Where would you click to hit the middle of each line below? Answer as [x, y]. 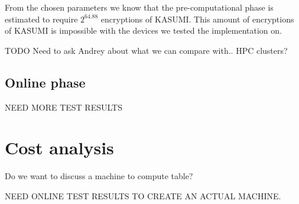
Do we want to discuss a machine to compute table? [99, 176]
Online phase [45, 82]
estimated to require [41, 19]
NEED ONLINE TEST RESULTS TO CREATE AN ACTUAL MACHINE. [143, 195]
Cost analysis [59, 148]
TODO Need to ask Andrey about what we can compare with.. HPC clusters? [146, 50]
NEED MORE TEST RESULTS [64, 107]
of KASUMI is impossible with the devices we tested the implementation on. [143, 30]
